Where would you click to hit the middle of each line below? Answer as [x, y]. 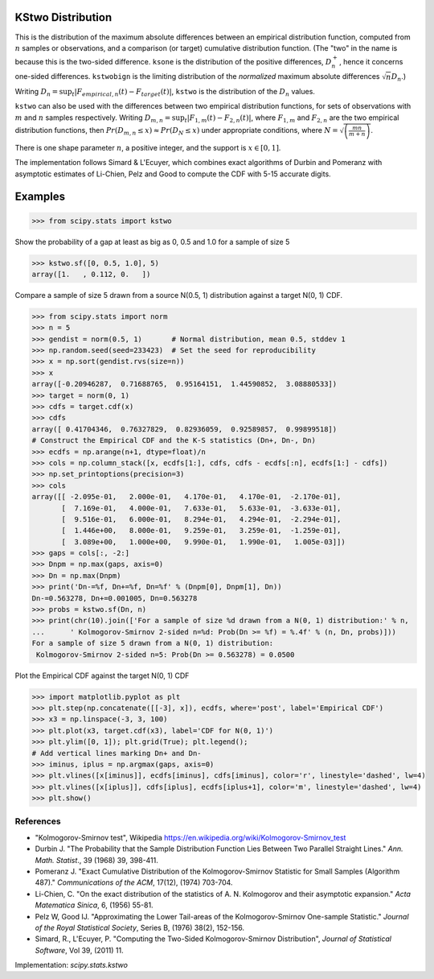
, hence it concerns [371, 62]
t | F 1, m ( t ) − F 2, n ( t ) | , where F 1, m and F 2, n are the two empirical [292, 118]
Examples [40, 197]
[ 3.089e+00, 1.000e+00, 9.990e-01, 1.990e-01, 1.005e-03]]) [203, 542]
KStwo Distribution [63, 17]
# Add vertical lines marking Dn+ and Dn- [117, 753]
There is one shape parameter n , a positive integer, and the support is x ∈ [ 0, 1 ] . [148, 147]
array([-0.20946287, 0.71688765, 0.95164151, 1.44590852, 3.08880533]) [184, 384]
